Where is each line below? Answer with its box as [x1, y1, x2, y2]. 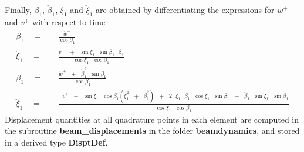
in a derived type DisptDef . [5, 136, 108, 148]
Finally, [5, 4, 32, 15]
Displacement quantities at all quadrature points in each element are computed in [5, 113, 299, 125]
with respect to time [32, 15, 106, 28]
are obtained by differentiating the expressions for [95, 4, 275, 15]
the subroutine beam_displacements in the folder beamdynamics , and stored [5, 124, 300, 137]
